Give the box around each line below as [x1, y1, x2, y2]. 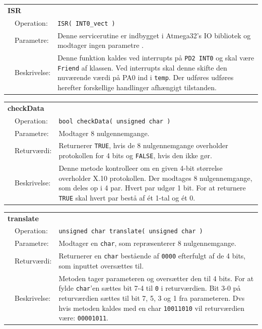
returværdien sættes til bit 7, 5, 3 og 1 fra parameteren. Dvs [58, 293, 245, 303]
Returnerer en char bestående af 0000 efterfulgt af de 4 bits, [58, 250, 246, 261]
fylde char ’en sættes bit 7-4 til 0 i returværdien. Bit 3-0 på [58, 283, 241, 293]
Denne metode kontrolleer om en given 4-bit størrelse [58, 162, 223, 173]
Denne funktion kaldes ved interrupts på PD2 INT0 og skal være [57, 52, 254, 62]
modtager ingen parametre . [57, 40, 144, 50]
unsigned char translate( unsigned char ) [58, 228, 203, 235]
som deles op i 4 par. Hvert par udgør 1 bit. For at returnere [58, 182, 246, 193]
